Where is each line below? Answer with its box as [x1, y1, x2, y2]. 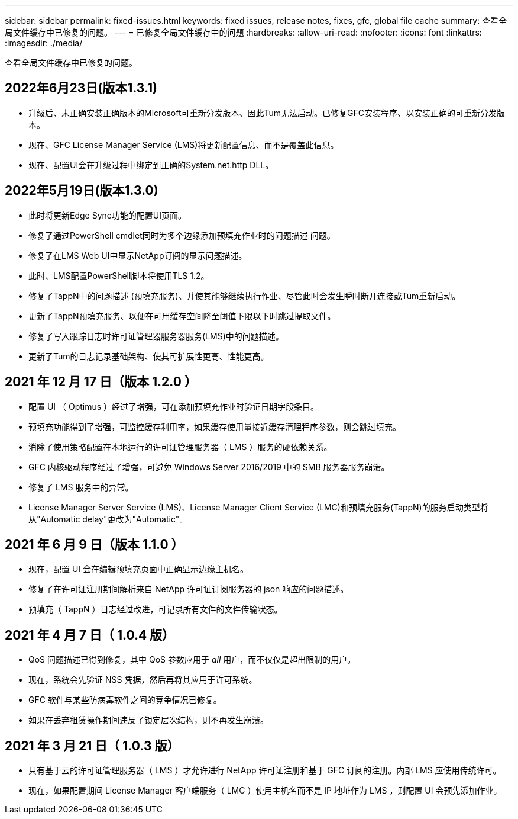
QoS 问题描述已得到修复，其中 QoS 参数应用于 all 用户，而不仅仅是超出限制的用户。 [28, 654, 356, 665]
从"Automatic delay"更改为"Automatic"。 [28, 513, 188, 524]
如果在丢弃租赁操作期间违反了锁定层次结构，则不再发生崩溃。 [28, 715, 268, 725]
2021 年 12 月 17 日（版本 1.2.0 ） [5, 374, 197, 390]
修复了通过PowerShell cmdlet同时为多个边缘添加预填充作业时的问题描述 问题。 [28, 230, 335, 240]
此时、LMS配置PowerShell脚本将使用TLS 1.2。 [28, 270, 209, 281]
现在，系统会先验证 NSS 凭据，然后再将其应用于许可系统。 [28, 675, 257, 685]
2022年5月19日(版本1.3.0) [5, 183, 158, 198]
